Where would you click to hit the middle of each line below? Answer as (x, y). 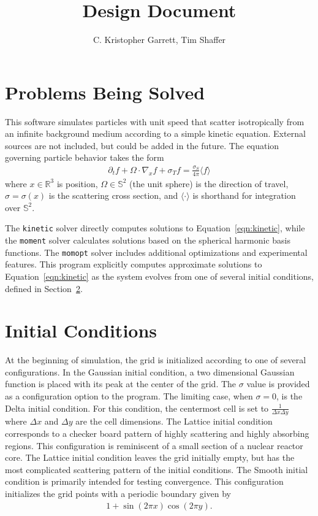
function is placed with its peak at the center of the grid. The (121, 384)
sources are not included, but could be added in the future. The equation (142, 145)
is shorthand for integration (244, 195)
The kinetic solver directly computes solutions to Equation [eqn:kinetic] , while (155, 228)
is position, (77, 183)
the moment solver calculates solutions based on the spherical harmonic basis (148, 240)
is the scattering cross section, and (113, 195)
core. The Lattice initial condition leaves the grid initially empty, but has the (150, 457)
